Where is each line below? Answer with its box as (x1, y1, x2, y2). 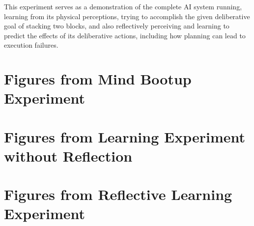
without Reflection (4, 145, 133, 166)
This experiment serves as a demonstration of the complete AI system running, (4, 1, 242, 11)
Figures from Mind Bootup (4, 69, 192, 89)
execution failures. (4, 40, 58, 50)
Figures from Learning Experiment (4, 126, 246, 146)
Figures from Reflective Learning (4, 184, 232, 204)
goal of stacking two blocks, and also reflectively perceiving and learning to (4, 21, 229, 31)
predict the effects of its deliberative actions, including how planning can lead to (4, 30, 246, 40)
